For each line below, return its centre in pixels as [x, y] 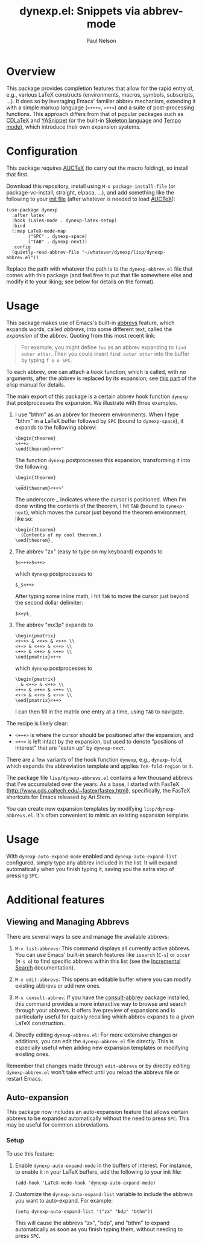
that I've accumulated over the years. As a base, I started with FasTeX [93, 784]
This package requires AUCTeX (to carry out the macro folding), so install [97, 168]
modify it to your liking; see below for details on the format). [80, 281]
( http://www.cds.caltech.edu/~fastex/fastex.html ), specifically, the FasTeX [98, 790]
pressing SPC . [23, 875]
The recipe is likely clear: [37, 723]
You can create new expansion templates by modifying [74, 808]
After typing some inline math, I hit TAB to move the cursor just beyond [102, 596]
